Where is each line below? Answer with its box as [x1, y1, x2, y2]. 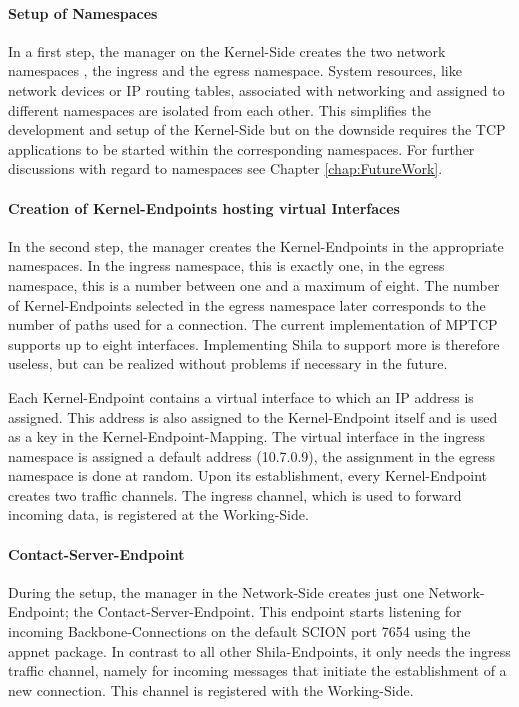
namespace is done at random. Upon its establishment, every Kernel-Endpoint [8, 465, 488, 486]
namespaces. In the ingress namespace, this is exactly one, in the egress [8, 255, 445, 276]
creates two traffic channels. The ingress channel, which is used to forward [8, 484, 462, 505]
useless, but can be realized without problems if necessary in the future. [8, 353, 448, 374]
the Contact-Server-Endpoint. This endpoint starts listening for [73, 601, 462, 622]
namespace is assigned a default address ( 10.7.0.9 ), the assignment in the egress [8, 445, 495, 466]
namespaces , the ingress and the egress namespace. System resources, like [8, 60, 462, 81]
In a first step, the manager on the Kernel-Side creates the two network [8, 40, 446, 61]
